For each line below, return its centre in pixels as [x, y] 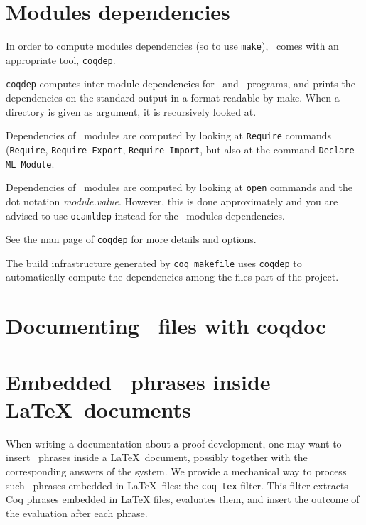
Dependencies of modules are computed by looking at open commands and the [179, 187]
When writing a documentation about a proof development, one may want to [174, 443]
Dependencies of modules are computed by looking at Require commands [169, 135]
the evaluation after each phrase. [77, 513]
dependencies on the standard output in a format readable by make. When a [173, 98]
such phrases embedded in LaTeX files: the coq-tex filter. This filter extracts [177, 485]
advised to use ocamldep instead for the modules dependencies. [145, 215]
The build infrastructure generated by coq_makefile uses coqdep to [154, 262]
